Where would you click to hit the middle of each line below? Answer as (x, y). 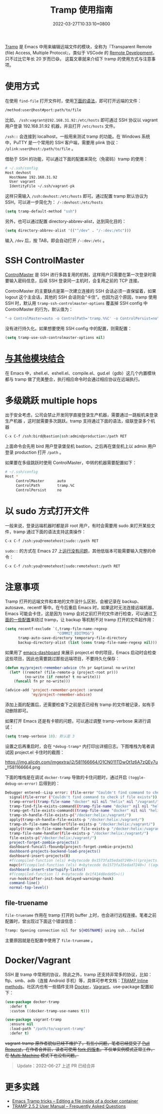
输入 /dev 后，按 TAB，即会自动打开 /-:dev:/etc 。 (56, 240)
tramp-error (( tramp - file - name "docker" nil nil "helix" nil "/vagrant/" (84, 801)
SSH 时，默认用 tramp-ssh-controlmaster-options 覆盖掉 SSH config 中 (76, 303)
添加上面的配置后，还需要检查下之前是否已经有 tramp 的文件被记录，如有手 (80, 705)
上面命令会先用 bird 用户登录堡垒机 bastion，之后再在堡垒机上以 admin (76, 446)
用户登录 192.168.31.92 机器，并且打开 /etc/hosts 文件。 (61, 126)
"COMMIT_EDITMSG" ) (76, 633)
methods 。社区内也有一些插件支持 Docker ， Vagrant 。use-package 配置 (77, 986)
